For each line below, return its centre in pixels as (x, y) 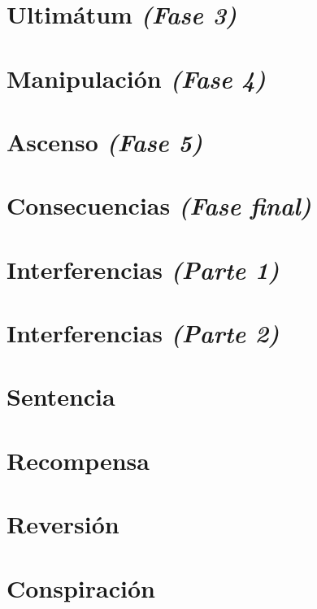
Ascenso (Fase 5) (105, 141)
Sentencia (61, 396)
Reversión (63, 524)
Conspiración (81, 587)
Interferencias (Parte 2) (143, 333)
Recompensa (78, 460)
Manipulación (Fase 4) (136, 78)
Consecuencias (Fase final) (159, 206)
